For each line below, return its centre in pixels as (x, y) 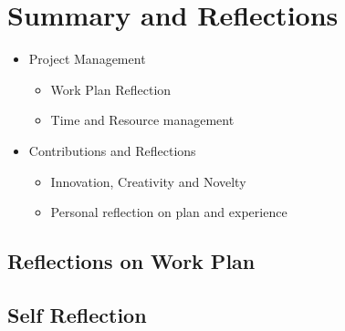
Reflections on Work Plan (131, 261)
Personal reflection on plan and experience (169, 212)
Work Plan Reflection (111, 89)
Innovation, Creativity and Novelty (148, 181)
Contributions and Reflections (112, 150)
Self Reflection (77, 314)
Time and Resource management (142, 120)
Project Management (87, 59)
